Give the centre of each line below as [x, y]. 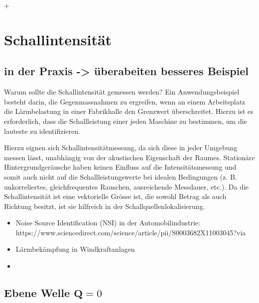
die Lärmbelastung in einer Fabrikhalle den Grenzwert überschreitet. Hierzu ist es [129, 111]
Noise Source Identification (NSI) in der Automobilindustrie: [108, 223]
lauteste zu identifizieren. [42, 131]
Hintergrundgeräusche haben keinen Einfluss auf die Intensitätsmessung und [120, 167]
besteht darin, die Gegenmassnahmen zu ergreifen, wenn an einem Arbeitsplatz [125, 101]
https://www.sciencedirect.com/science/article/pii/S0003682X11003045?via [131, 232]
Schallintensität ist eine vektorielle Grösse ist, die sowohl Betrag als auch [115, 196]
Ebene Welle [37, 293]
